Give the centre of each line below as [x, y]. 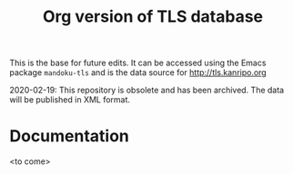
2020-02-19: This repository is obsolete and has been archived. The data [147, 90]
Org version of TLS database [153, 17]
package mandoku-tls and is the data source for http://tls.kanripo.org [138, 72]
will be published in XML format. [70, 100]
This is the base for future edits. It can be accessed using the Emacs [138, 63]
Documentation [70, 136]
